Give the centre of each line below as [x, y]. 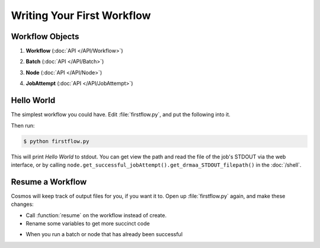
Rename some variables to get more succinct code [88, 223]
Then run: [23, 125]
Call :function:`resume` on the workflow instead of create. [96, 215]
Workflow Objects [45, 36]
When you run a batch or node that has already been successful [104, 234]
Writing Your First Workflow [81, 15]
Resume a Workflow [49, 182]
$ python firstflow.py [56, 141]
